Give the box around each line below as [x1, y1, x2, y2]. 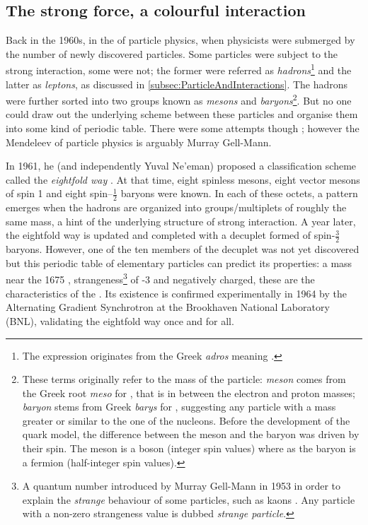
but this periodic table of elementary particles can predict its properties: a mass [6, 255, 352, 270]
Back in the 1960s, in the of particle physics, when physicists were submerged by [6, 33, 355, 47]
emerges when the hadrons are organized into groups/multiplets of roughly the [6, 200, 347, 215]
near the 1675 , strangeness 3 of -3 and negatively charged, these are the [6, 270, 315, 287]
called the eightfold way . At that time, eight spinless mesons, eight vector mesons [6, 172, 360, 187]
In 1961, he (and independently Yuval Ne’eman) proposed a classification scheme [6, 158, 357, 173]
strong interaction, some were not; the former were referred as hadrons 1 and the [6, 61, 352, 78]
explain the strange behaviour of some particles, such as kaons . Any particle [22, 492, 355, 507]
